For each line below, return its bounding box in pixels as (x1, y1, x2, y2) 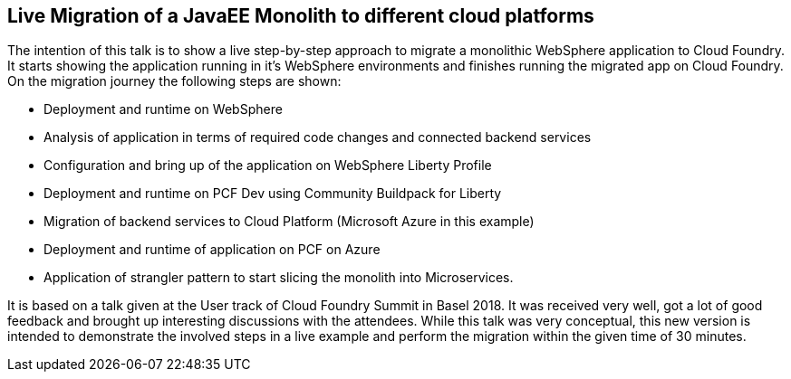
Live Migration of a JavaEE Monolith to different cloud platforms (7, 5, 594, 27)
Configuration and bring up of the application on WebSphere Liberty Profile (43, 157, 492, 174)
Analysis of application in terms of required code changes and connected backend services (43, 129, 592, 146)
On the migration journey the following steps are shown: (7, 73, 342, 90)
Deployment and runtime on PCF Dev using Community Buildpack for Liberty (43, 185, 502, 202)
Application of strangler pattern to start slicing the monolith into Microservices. (43, 270, 514, 286)
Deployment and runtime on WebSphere (43, 101, 283, 118)
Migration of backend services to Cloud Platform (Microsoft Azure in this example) (43, 213, 535, 230)
